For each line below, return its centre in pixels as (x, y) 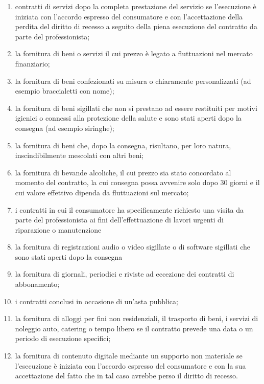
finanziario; (32, 63)
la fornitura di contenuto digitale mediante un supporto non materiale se (129, 356)
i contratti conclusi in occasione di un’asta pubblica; (97, 301)
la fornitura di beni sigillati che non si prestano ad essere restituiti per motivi (136, 108)
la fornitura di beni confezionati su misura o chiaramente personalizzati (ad (133, 81)
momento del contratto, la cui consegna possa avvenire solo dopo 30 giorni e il (137, 182)
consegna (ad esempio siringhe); (65, 128)
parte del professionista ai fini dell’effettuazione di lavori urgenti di (119, 220)
